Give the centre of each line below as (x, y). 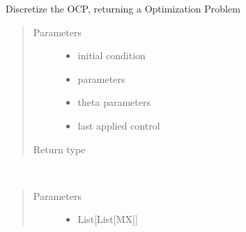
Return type (59, 149)
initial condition (112, 55)
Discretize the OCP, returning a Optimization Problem (123, 8)
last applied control (119, 125)
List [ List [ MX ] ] (108, 219)
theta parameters (114, 102)
